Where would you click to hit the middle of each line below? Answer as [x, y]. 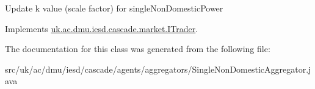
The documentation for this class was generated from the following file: [138, 49]
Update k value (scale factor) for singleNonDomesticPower [114, 8]
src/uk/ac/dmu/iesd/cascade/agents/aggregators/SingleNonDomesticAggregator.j [158, 69]
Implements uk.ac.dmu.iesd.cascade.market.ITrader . [102, 28]
